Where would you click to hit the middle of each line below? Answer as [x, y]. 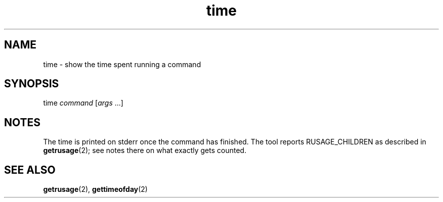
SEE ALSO [30, 170]
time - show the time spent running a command [122, 64]
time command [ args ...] [83, 103]
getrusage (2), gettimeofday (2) [95, 189]
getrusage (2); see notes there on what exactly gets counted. [145, 150]
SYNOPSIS [32, 84]
